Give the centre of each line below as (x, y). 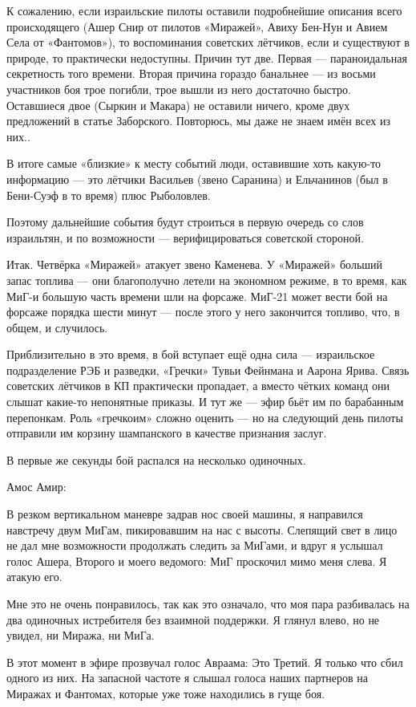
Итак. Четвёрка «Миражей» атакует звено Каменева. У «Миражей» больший (195, 264)
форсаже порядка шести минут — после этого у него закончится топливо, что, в (203, 312)
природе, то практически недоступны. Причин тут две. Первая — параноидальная (207, 57)
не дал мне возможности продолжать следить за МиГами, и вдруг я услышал (195, 545)
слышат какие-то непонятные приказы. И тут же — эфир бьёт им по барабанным (205, 402)
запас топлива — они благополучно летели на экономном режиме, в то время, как (207, 280)
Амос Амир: (36, 487)
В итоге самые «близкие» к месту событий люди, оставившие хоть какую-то (194, 163)
